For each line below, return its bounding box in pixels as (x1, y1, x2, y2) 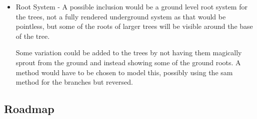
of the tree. (15, 30, 50, 41)
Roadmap (4, 101, 54, 117)
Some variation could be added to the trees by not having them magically (15, 47, 242, 58)
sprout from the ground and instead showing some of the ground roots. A (15, 57, 241, 67)
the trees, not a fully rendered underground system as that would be (15, 11, 226, 21)
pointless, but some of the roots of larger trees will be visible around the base (15, 21, 253, 31)
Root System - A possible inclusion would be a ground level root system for (15, 1, 247, 11)
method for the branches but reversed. (15, 77, 133, 87)
